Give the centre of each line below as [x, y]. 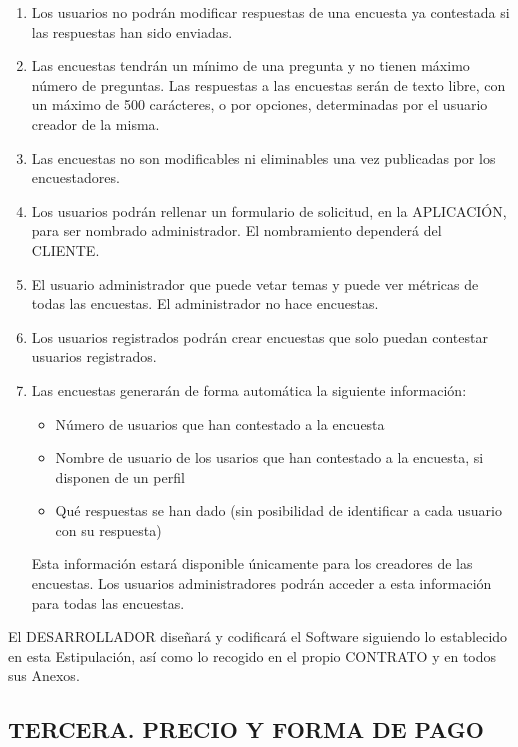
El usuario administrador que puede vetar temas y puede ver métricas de [255, 283]
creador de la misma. [95, 123]
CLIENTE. [65, 249]
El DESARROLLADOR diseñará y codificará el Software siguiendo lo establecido [258, 636]
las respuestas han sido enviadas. [132, 31]
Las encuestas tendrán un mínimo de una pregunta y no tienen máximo [250, 65]
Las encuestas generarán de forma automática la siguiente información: [249, 389]
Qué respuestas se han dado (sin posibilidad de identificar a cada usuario [278, 510]
